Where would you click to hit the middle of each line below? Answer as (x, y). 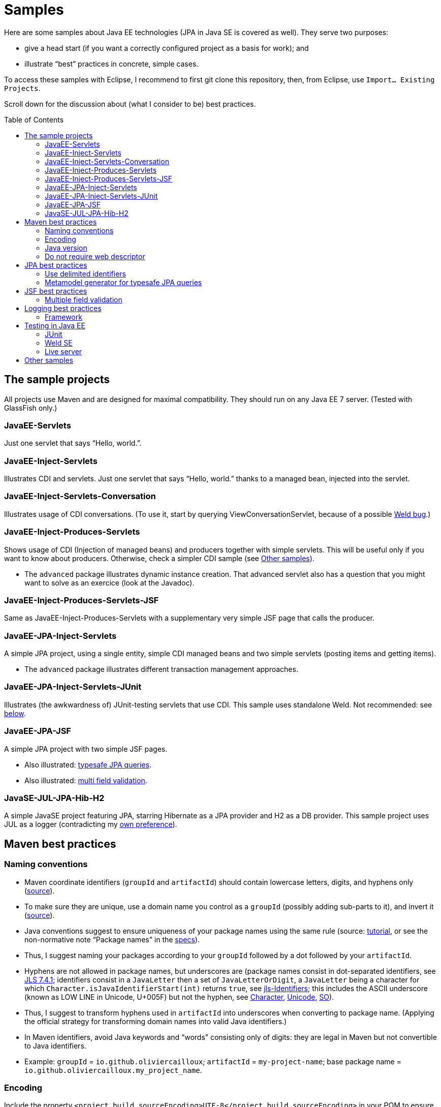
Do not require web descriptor (95, 256)
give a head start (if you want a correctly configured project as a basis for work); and (167, 48)
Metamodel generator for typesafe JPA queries (123, 282)
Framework (64, 317)
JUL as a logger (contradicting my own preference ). (91, 824)
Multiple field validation (84, 299)
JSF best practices (56, 291)
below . (15, 713)
